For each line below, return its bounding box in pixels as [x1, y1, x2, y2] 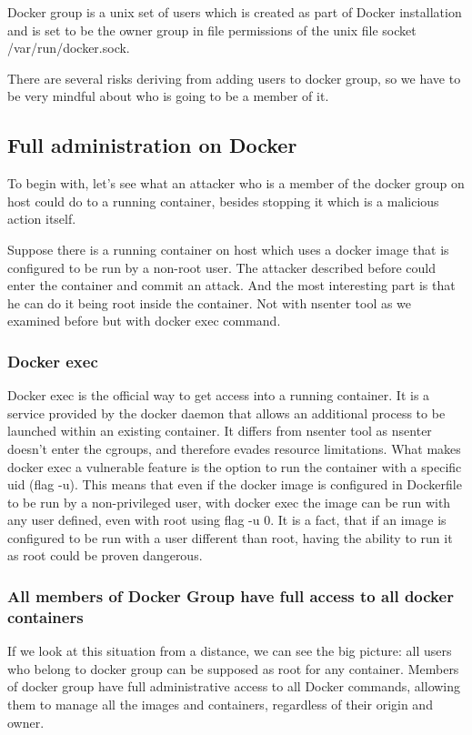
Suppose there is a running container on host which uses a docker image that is [7, 239, 449, 258]
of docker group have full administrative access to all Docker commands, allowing [7, 677, 461, 696]
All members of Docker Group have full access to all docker [7, 585, 454, 607]
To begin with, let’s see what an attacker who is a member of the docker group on [7, 174, 465, 193]
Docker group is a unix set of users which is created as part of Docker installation [7, 3, 462, 21]
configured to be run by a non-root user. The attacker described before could [7, 257, 437, 277]
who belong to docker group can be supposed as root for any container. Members [7, 659, 459, 678]
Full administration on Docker [7, 131, 297, 159]
